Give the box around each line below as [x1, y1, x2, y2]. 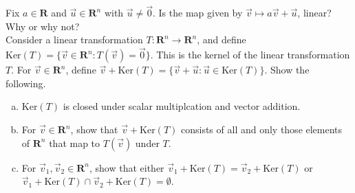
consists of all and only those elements [180, 122, 343, 136]
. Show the [264, 63, 310, 77]
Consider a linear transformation [6, 32, 143, 47]
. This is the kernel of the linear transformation [150, 47, 350, 62]
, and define [197, 32, 246, 47]
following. [6, 76, 46, 90]
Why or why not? [6, 19, 80, 33]
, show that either [89, 160, 164, 174]
